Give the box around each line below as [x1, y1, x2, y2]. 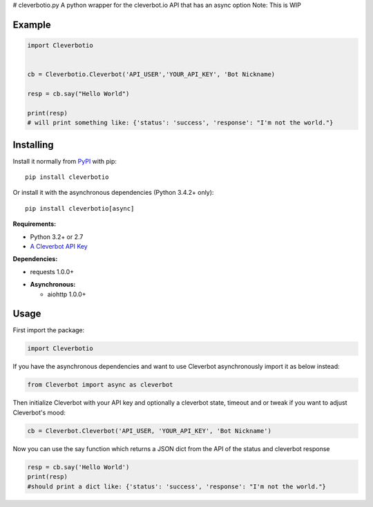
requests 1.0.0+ [30, 267, 74, 276]
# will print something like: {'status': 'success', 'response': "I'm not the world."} [27, 119, 334, 127]
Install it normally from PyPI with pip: [12, 157, 117, 165]
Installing [12, 139, 55, 151]
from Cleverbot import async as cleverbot [27, 381, 173, 389]
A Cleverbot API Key [30, 242, 88, 250]
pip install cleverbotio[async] [25, 204, 135, 212]
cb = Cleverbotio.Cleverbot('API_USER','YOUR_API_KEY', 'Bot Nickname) [27, 70, 276, 79]
